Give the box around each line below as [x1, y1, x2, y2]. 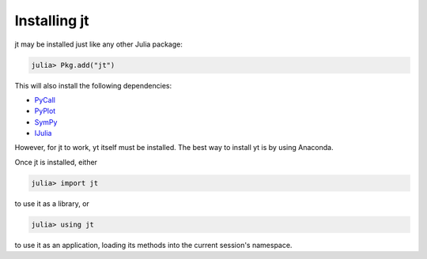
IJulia [34, 129, 52, 138]
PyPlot [34, 107, 56, 116]
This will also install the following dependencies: [14, 81, 172, 90]
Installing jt [14, 12, 89, 29]
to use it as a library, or [14, 198, 90, 208]
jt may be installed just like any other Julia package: [14, 39, 183, 49]
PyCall [34, 95, 55, 104]
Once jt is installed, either [14, 157, 98, 167]
